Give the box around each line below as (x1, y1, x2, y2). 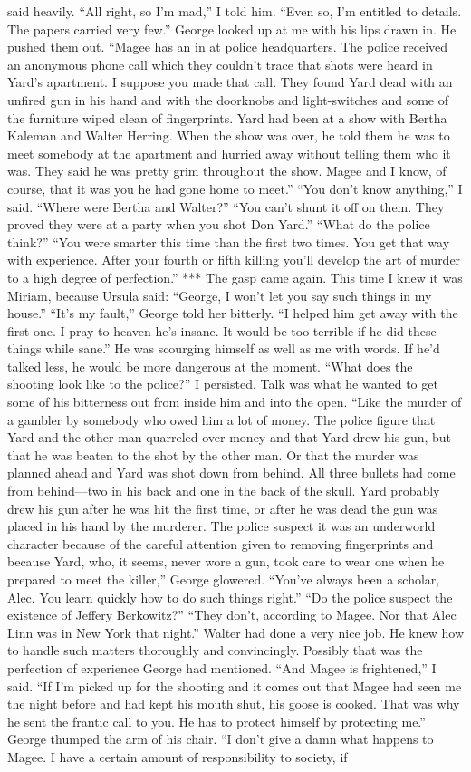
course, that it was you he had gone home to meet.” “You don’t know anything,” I (7, 179, 463, 198)
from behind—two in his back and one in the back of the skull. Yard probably (7, 481, 440, 500)
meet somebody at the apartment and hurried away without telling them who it (7, 143, 451, 162)
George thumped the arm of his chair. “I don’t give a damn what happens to (7, 729, 434, 748)
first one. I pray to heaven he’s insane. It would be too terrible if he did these (7, 321, 437, 340)
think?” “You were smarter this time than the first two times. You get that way (7, 232, 450, 251)
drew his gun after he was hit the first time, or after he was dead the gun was (7, 498, 438, 517)
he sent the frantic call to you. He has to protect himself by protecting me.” (7, 711, 426, 730)
